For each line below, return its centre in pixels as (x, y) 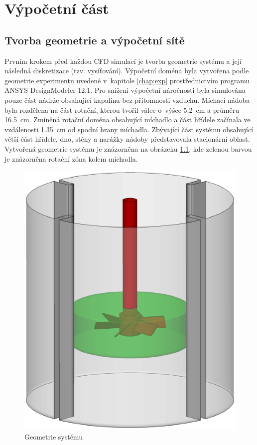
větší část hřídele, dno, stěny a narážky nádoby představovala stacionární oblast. (127, 139)
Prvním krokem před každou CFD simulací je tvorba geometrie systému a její (123, 61)
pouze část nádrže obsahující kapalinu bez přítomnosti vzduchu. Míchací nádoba (127, 100)
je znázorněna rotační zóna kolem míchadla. (71, 158)
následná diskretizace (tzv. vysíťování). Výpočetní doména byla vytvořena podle (127, 71)
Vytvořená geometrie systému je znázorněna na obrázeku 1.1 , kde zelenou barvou (128, 148)
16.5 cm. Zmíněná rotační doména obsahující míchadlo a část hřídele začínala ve (128, 119)
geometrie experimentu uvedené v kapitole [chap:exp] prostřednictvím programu (127, 80)
